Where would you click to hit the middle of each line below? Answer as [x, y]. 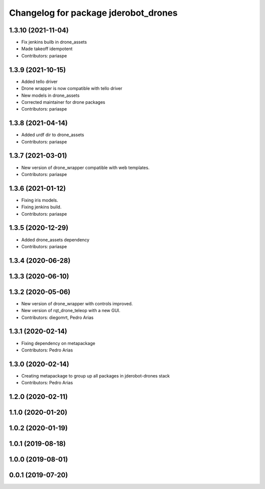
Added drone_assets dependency [55, 240]
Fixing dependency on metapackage [58, 343]
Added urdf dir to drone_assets [53, 135]
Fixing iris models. [40, 200]
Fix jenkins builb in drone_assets [54, 42]
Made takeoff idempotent [47, 49]
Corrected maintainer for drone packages [63, 102]
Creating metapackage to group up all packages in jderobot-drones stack [96, 375]
